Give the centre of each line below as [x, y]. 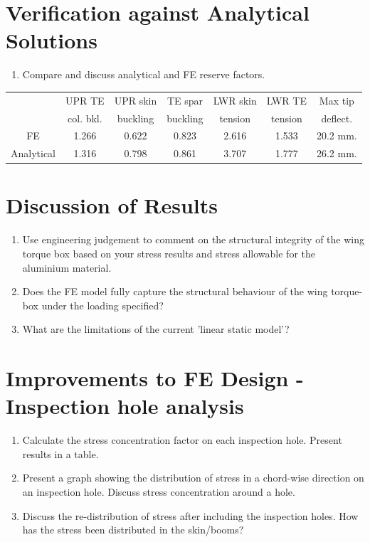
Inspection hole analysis [125, 406]
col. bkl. [85, 118]
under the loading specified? [102, 305]
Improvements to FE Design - [155, 378]
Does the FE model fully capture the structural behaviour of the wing [175, 291]
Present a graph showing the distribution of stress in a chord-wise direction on [193, 478]
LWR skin [235, 100]
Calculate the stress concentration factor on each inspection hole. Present [182, 440]
